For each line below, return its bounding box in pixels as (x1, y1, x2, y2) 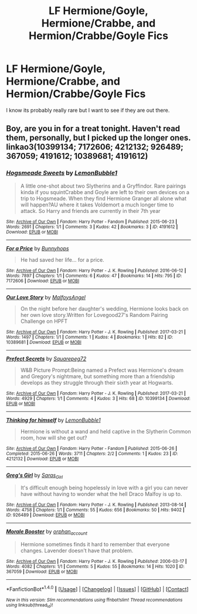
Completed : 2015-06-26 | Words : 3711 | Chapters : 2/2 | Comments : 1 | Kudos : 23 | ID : (6, 451, 178, 456)
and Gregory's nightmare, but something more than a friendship (20, 372, 175, 380)
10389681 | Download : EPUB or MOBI (6, 339, 82, 345)
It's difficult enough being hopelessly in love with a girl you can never (20, 484, 188, 492)
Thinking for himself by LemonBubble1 (6, 416, 101, 423)
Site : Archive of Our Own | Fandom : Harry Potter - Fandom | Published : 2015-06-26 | (6, 445, 178, 451)
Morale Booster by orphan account (6, 528, 88, 536)
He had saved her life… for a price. (20, 256, 104, 263)
